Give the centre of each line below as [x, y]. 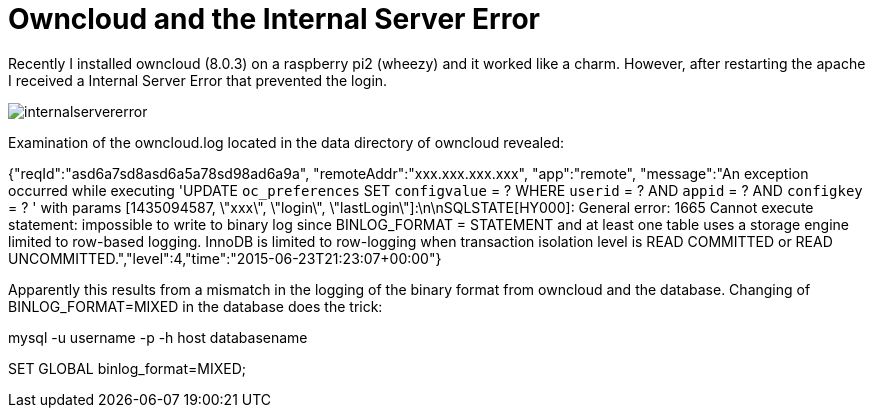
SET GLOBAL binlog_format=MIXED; [127, 368]
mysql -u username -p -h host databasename [158, 337]
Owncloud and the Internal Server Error [274, 19]
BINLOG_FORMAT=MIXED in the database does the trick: [195, 306]
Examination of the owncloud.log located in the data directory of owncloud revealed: [286, 142]
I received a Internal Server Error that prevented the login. [198, 80]
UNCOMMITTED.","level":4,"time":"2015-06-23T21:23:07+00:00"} [225, 258]
